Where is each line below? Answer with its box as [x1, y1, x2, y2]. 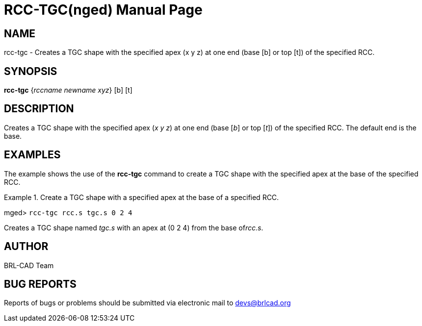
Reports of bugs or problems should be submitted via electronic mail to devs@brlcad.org [4, 299, 291, 307]
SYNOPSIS [4, 65, 57, 77]
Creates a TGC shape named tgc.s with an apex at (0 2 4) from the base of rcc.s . [4, 223, 264, 232]
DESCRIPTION [4, 102, 74, 115]
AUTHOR [4, 240, 49, 253]
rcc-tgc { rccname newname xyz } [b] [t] [4, 86, 132, 95]
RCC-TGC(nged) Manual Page [4, 1, 203, 18]
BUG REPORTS [4, 277, 77, 290]
